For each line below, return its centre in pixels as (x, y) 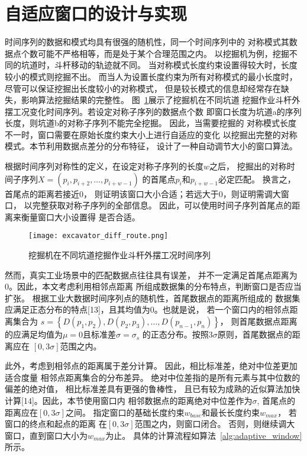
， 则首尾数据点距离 (258, 321)
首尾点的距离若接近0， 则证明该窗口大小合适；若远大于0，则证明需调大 (143, 193)
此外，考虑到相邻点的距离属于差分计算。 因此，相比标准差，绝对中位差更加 (151, 366)
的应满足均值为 (34, 334)
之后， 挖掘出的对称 (248, 166)
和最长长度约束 (230, 412)
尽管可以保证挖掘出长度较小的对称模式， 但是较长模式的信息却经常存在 (143, 88)
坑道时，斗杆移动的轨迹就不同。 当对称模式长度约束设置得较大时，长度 (159, 65)
